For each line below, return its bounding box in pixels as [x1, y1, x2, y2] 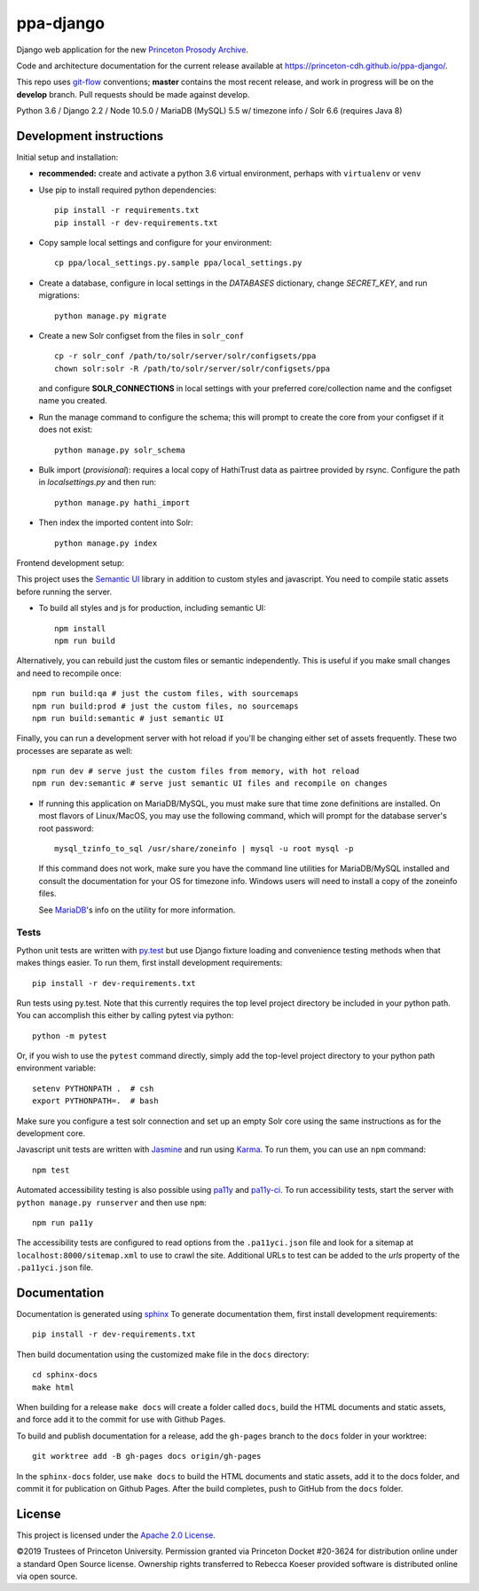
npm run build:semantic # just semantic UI [32, 713, 224, 723]
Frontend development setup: [16, 558, 124, 568]
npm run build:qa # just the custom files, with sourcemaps [32, 688, 299, 699]
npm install [54, 623, 106, 633]
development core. [16, 1128, 86, 1139]
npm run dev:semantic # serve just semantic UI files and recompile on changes [32, 779, 388, 788]
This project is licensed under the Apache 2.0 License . [16, 1530, 216, 1540]
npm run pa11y [32, 1218, 93, 1227]
